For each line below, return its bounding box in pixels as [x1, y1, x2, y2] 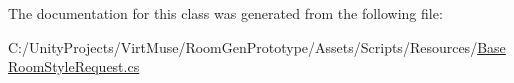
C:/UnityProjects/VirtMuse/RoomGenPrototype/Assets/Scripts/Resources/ [8, 36, 478, 57]
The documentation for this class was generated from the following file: [8, 3, 443, 23]
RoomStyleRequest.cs [8, 56, 140, 77]
